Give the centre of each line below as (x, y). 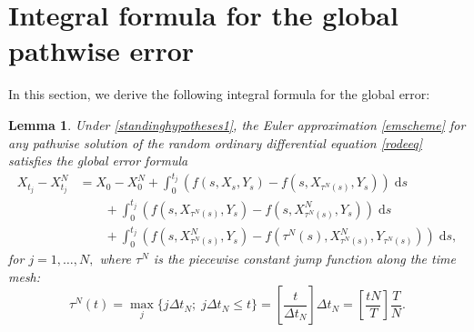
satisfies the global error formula (98, 161)
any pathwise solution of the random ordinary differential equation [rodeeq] (215, 142)
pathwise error (101, 50)
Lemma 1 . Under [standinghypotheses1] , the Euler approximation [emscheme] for (237, 124)
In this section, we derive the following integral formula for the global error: (219, 94)
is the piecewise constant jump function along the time (304, 258)
